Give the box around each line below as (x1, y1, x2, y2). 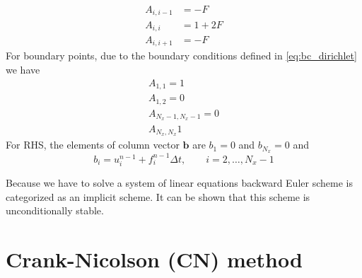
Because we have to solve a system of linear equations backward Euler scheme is (6, 175, 353, 190)
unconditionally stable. (6, 203, 104, 218)
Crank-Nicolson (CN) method (6, 244, 303, 273)
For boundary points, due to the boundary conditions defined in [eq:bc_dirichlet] (6, 48, 357, 63)
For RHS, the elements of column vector (6, 137, 180, 152)
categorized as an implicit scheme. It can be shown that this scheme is (6, 189, 310, 204)
